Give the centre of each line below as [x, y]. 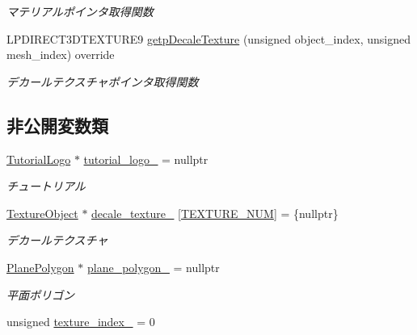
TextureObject [42, 213]
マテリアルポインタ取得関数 [80, 11]
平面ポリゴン [40, 294]
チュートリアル [46, 186]
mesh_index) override [61, 54]
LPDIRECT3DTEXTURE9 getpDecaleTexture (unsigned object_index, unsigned [208, 38]
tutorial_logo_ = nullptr [146, 159]
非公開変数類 [57, 125]
